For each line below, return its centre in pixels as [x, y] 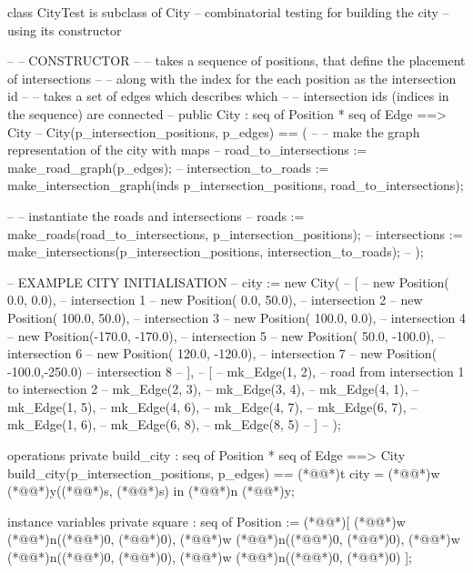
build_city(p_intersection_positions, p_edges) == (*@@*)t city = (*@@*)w [224, 472]
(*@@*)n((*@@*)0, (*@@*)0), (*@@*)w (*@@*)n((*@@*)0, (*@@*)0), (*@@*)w [234, 539]
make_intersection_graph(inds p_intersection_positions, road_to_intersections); [236, 185]
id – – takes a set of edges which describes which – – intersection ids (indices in [228, 96]
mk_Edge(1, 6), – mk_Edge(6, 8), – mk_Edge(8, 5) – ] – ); [174, 424]
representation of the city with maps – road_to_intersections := [187, 150]
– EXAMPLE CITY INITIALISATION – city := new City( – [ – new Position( [228, 281]
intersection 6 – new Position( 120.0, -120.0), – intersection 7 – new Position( [222, 353]
